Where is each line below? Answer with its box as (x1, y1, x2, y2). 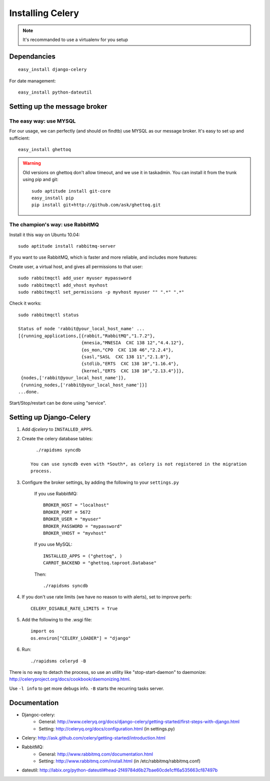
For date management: (9, 78, 56, 84)
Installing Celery (9, 8, 79, 19)
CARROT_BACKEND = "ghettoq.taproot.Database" (43, 560, 157, 566)
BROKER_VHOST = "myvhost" (43, 530, 107, 536)
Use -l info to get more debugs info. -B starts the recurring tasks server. (9, 685, 164, 691)
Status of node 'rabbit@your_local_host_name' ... (18, 326, 145, 332)
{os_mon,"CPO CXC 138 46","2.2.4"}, (81, 347, 174, 353)
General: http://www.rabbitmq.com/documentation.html (38, 751, 153, 757)
